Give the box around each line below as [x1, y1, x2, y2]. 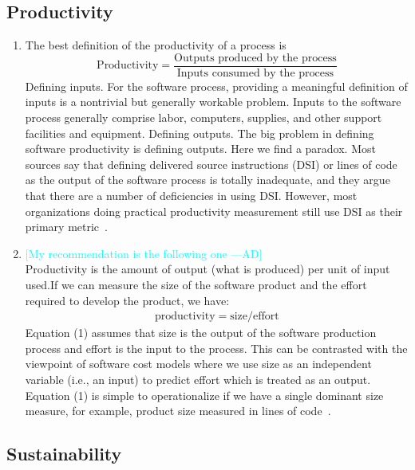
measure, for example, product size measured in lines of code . [25, 402, 331, 419]
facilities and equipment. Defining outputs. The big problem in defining [25, 124, 374, 141]
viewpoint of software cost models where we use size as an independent [25, 355, 372, 372]
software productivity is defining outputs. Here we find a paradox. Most [25, 140, 376, 157]
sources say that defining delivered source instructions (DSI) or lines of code [25, 155, 397, 172]
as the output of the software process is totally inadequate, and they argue [25, 171, 390, 188]
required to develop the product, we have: [25, 292, 230, 308]
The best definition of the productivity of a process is [25, 37, 287, 53]
